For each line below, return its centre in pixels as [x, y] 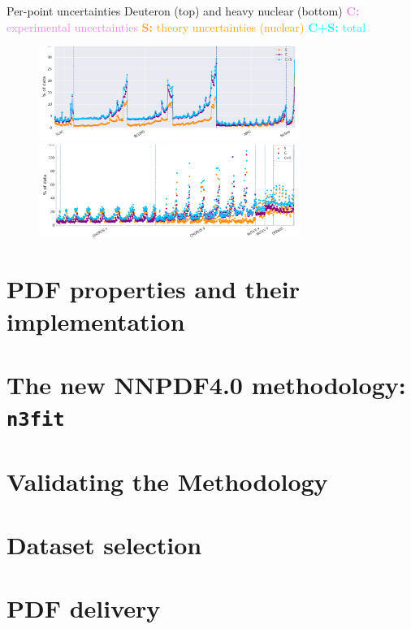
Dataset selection [104, 545]
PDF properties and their [153, 289]
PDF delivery [84, 608]
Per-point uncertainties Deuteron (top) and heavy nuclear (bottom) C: [183, 11]
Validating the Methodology [167, 481]
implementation [96, 321]
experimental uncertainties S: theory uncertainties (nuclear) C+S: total [186, 26]
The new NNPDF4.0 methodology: [206, 384]
